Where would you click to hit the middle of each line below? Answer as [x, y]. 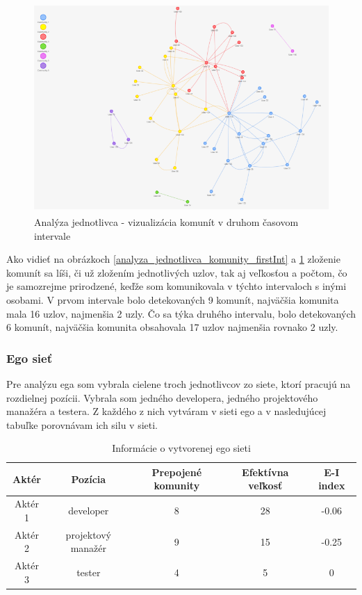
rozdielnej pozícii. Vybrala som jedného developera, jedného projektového [162, 397]
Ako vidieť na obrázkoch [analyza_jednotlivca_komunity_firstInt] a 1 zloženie [173, 259]
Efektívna [265, 472]
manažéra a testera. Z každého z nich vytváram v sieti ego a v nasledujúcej [166, 411]
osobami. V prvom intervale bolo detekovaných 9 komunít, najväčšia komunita [173, 299]
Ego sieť [30, 358]
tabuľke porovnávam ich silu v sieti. [82, 424]
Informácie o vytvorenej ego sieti [181, 448]
